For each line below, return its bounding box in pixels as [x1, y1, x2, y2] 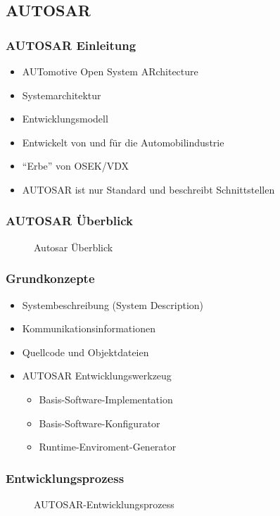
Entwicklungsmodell [22, 111, 108, 126]
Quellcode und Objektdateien [22, 344, 149, 359]
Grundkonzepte [6, 270, 95, 287]
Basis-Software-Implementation [39, 391, 173, 406]
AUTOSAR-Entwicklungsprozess [34, 496, 174, 511]
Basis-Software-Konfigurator [39, 415, 160, 430]
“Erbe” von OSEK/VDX [22, 158, 129, 173]
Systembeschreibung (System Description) [22, 297, 204, 312]
